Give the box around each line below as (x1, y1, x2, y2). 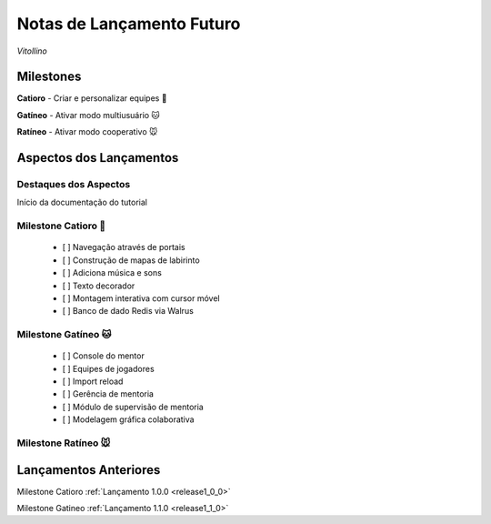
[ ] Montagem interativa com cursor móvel (62, 292, 220, 304)
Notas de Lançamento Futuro (16, 14, 241, 34)
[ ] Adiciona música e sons (62, 267, 163, 278)
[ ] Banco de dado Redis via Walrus (62, 306, 195, 317)
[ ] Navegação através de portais (62, 242, 185, 253)
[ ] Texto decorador (62, 280, 135, 291)
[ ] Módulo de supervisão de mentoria (62, 401, 204, 412)
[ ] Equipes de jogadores (62, 363, 155, 374)
